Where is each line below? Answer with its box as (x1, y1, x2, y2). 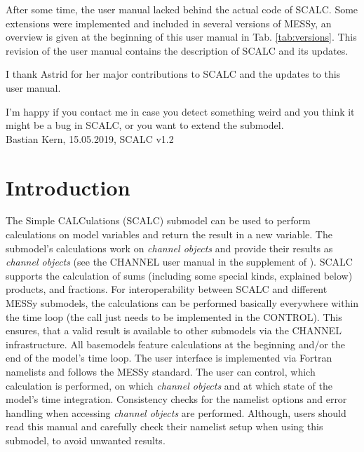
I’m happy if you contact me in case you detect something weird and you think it (6, 104, 355, 118)
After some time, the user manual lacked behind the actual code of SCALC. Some (6, 2, 358, 16)
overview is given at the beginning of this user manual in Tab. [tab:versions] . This (6, 29, 357, 44)
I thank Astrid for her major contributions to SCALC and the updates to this (6, 67, 341, 81)
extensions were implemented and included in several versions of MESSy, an (6, 15, 332, 30)
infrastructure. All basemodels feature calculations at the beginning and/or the (6, 336, 345, 351)
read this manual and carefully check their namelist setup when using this (6, 419, 323, 434)
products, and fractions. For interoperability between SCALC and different (6, 282, 328, 296)
